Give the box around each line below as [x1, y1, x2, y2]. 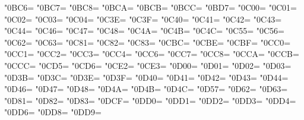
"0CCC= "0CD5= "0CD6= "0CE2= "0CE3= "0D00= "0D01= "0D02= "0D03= [4, 59, 292, 71]
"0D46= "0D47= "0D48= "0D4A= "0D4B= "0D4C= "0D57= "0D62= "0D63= [4, 83, 288, 95]
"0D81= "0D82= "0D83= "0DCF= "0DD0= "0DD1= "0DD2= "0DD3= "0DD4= [4, 94, 296, 106]
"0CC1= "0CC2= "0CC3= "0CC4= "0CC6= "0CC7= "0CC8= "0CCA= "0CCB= [4, 48, 299, 60]
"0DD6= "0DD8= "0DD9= [4, 106, 102, 118]
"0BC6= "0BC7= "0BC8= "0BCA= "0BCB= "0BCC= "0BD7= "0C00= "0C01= [4, 1, 297, 13]
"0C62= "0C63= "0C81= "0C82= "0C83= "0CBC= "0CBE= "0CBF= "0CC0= [4, 36, 291, 48]
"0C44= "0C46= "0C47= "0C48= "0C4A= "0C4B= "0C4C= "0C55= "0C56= [4, 24, 284, 37]
